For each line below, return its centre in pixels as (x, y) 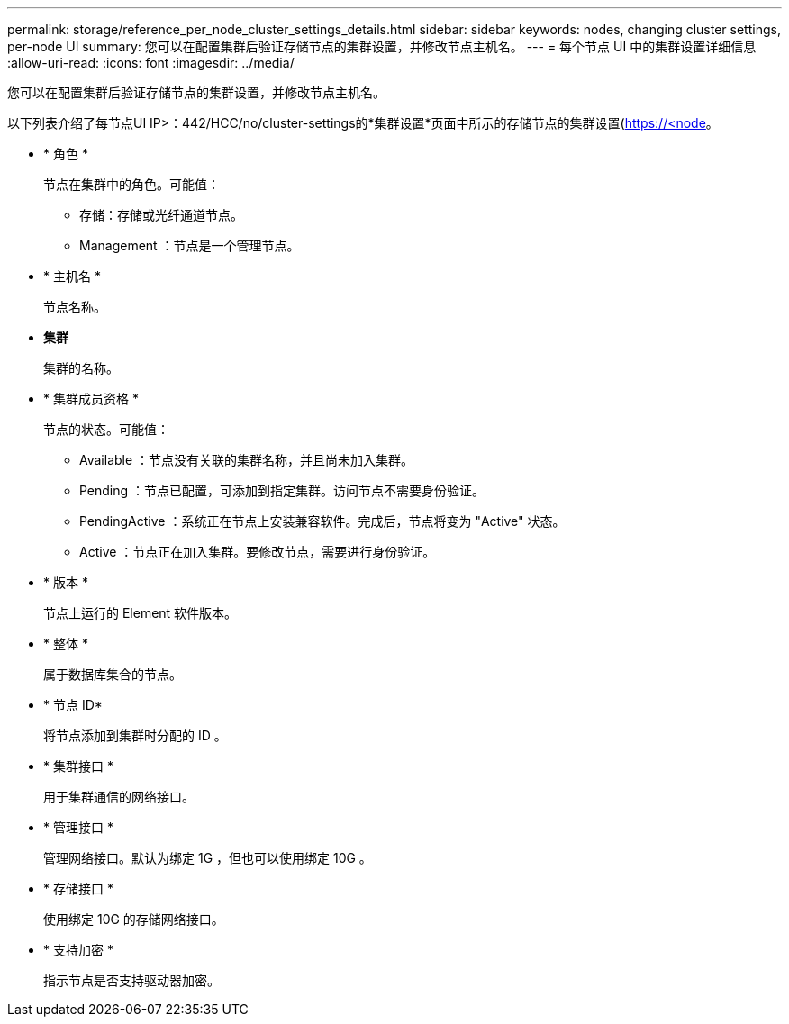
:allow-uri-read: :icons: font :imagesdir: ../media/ (151, 63)
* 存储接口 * (78, 888)
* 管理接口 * (78, 827)
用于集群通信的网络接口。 (119, 797)
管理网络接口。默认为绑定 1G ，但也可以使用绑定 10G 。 (208, 858)
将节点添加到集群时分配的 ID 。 (135, 735)
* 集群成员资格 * (91, 399)
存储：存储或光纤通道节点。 (161, 215)
